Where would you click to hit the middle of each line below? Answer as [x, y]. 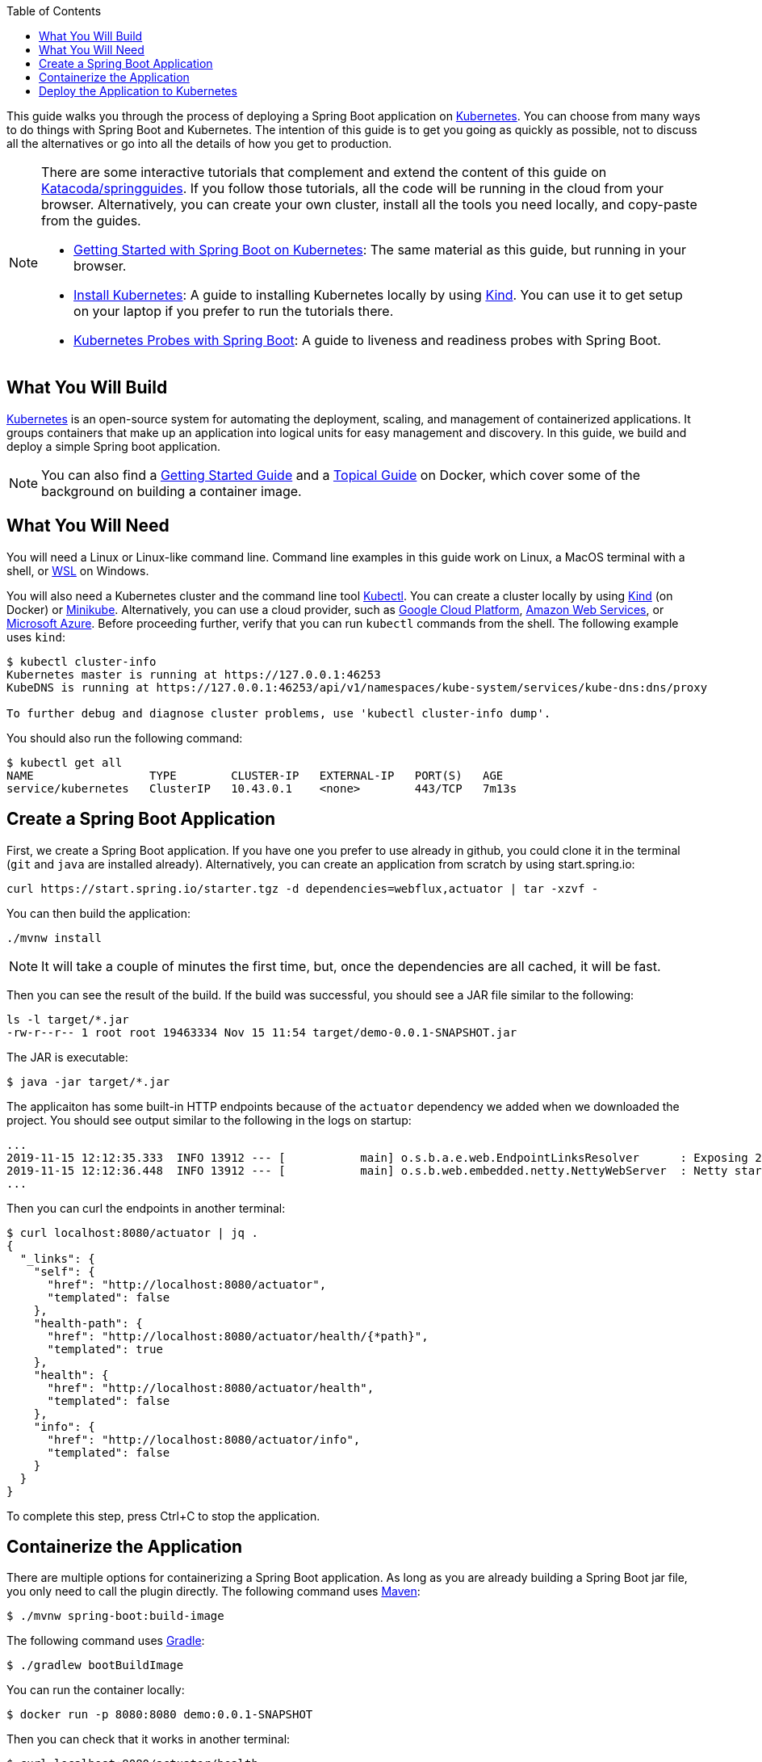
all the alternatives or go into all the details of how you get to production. [199, 143]
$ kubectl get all [65, 762]
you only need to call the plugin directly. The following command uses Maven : [214, 1592]
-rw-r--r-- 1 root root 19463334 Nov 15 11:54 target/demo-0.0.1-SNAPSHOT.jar [262, 1032]
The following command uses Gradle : [106, 1641]
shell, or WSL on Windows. [78, 570]
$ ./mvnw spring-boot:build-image [115, 1616]
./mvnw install [54, 938]
